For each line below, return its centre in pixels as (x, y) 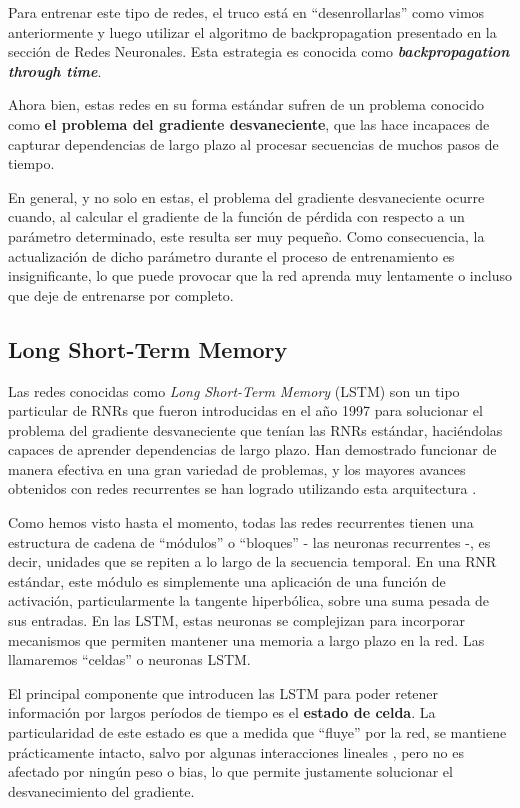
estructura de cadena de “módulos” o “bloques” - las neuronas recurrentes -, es (249, 541)
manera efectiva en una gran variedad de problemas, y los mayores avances (237, 468)
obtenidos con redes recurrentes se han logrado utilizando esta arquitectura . (242, 488)
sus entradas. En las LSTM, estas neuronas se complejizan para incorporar (237, 620)
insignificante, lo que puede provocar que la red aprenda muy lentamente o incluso (260, 275)
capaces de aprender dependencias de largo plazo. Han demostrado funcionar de (252, 449)
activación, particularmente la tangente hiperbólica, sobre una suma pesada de (249, 600)
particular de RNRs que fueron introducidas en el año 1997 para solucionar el (245, 410)
